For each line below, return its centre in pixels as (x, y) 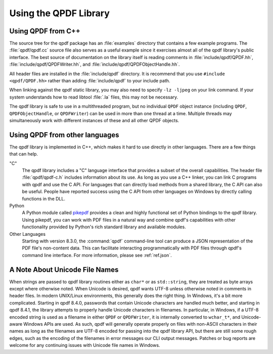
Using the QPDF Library (59, 13)
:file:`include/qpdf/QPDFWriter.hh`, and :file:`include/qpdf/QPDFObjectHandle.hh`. (95, 64)
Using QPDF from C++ (45, 31)
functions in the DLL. (44, 198)
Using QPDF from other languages (64, 135)
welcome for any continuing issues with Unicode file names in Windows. (85, 345)
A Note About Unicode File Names (64, 269)
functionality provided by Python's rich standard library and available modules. (104, 227)
